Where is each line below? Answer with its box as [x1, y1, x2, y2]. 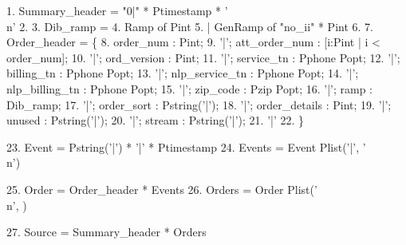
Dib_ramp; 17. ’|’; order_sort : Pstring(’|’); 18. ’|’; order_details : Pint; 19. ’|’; [6, 96, 392, 113]
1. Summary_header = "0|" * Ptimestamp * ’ [6, 2, 228, 18]
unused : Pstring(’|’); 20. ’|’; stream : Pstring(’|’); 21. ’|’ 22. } [6, 112, 305, 128]
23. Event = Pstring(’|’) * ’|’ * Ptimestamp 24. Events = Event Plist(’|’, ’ [6, 138, 366, 155]
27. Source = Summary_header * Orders [6, 223, 207, 240]
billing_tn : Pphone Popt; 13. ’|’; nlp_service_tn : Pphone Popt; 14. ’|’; [6, 65, 359, 81]
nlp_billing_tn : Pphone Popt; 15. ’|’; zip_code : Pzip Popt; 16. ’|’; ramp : [6, 80, 373, 97]
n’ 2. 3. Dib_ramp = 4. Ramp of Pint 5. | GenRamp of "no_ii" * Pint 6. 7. [6, 18, 373, 34]
